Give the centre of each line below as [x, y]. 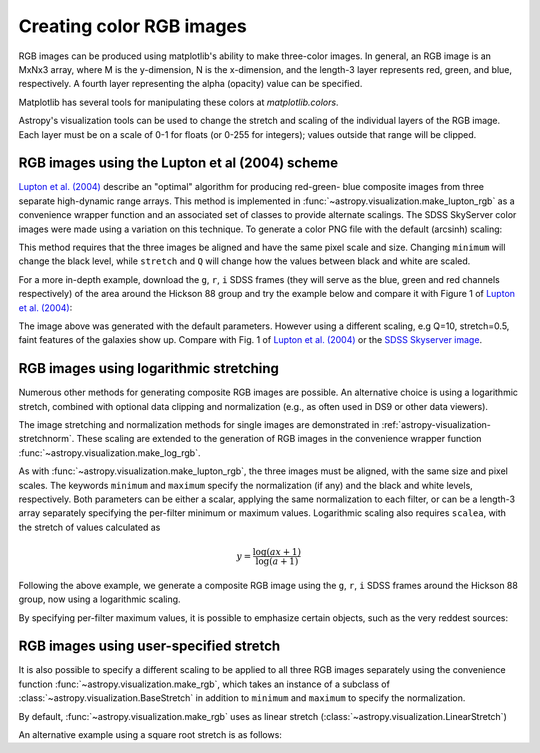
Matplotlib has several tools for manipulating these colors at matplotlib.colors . [178, 102]
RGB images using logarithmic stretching [149, 368]
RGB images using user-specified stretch [149, 646]
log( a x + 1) [277, 551]
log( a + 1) [277, 561]
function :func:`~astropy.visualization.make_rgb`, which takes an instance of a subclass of [204, 684]
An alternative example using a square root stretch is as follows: [150, 734]
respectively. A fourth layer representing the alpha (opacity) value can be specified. [190, 84]
